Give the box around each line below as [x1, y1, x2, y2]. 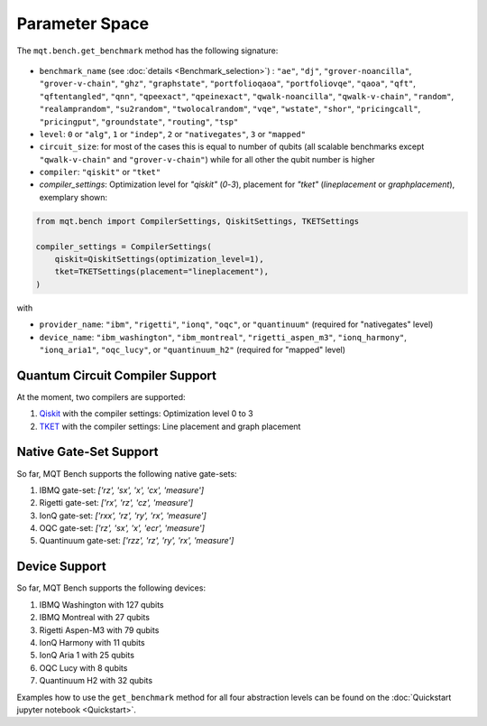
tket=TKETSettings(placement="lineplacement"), [54, 266, 270, 277]
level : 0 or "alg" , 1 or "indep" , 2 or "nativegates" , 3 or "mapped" [39, 128, 307, 139]
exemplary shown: [39, 191, 108, 202]
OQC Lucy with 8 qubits [39, 662, 128, 673]
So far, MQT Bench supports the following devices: [16, 582, 207, 593]
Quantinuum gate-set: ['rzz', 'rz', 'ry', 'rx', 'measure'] [39, 535, 234, 546]
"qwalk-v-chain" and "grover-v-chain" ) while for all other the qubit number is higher [39, 154, 375, 164]
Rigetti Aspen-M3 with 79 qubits [39, 624, 160, 636]
